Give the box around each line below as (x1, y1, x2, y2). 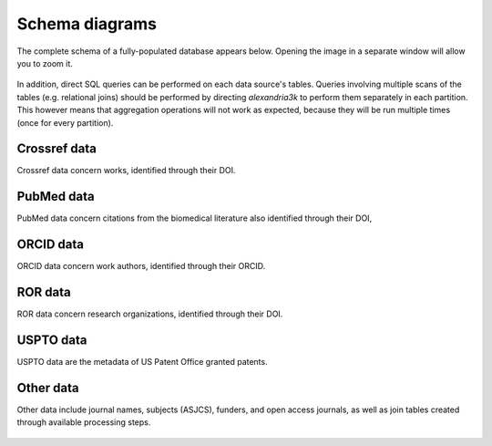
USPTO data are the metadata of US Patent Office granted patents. (16, 357, 268, 368)
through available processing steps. (16, 417, 151, 428)
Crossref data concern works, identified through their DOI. (16, 165, 236, 176)
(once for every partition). (16, 117, 114, 128)
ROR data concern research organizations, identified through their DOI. (16, 308, 283, 319)
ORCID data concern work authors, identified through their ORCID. (16, 261, 266, 272)
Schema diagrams (16, 14, 158, 34)
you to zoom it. (16, 57, 73, 68)
